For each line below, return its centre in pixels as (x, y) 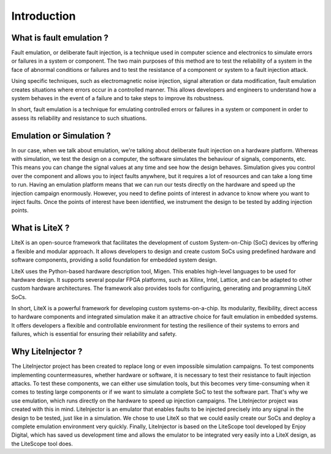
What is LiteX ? (40, 228)
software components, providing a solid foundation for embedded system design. (114, 260)
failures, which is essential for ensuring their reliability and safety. (94, 334)
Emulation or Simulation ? (61, 135)
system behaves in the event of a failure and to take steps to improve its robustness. (118, 98)
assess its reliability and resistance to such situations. (79, 118)
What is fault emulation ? (60, 38)
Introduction (44, 16)
